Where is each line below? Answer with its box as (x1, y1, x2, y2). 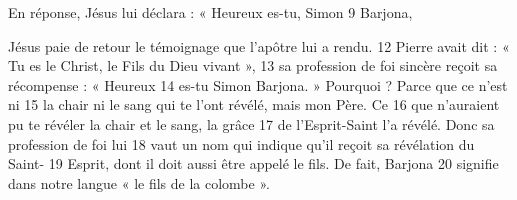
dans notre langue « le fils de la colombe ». (8, 172, 270, 193)
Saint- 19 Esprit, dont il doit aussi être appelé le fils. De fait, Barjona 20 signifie (8, 153, 499, 174)
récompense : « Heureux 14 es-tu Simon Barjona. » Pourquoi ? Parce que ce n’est (8, 74, 508, 95)
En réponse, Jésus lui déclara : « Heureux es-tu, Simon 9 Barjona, (8, 2, 413, 22)
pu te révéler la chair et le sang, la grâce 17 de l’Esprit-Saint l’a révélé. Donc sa (8, 113, 495, 134)
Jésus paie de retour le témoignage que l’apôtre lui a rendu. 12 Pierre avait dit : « (8, 35, 510, 56)
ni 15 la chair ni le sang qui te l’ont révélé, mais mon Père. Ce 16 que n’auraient (8, 94, 500, 115)
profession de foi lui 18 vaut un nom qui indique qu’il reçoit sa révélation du (8, 133, 475, 154)
